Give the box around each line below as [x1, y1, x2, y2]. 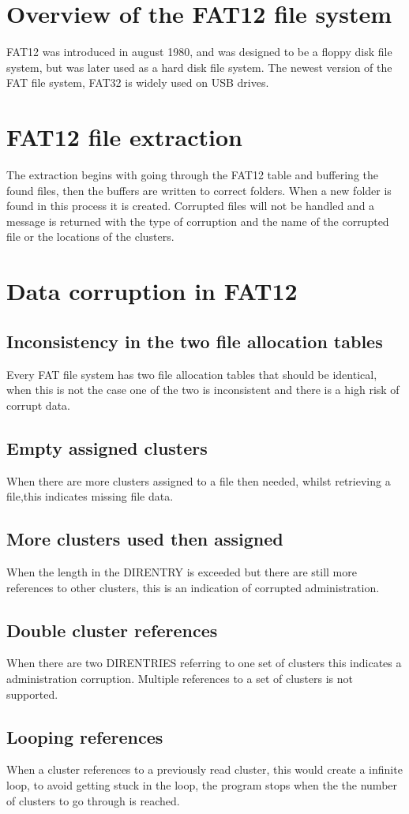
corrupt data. [6, 396, 70, 413]
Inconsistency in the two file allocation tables [6, 328, 383, 353]
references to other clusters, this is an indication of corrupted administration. [6, 579, 380, 595]
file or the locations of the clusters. [6, 228, 174, 245]
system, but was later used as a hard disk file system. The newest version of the [6, 58, 392, 75]
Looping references [6, 724, 163, 748]
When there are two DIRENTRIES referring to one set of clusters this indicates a [6, 655, 402, 671]
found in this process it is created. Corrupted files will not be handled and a [6, 197, 375, 214]
